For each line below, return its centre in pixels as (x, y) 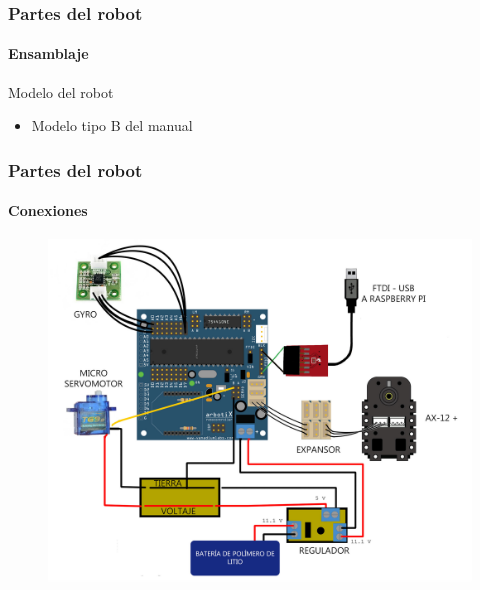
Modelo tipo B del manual (112, 125)
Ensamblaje (48, 53)
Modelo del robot (61, 91)
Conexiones (48, 210)
